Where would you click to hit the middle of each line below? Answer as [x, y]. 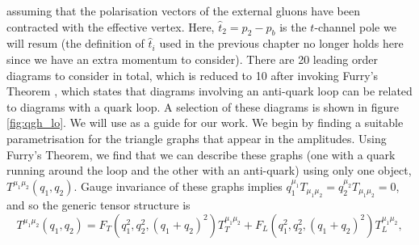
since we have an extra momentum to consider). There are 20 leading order [192, 59]
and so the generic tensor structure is [98, 205]
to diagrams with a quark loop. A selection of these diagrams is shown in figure [203, 106]
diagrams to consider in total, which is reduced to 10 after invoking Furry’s [193, 75]
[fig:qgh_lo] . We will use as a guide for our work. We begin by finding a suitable [205, 122]
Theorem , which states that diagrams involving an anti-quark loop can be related [209, 91]
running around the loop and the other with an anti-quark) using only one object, [209, 170]
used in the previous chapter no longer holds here [281, 43]
